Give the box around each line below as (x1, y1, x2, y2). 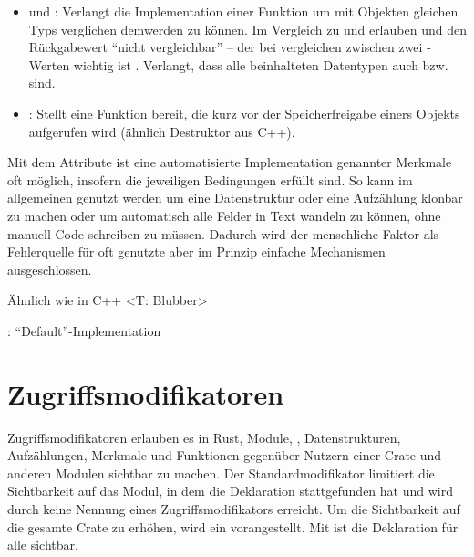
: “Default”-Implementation (7, 321, 161, 340)
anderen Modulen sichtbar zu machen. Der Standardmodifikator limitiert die (7, 463, 435, 482)
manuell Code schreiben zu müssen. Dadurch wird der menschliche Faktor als (7, 224, 439, 243)
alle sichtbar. (7, 535, 78, 554)
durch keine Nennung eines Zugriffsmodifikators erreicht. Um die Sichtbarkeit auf (7, 499, 460, 518)
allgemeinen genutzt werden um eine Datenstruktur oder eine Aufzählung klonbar (7, 188, 463, 207)
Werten (28, 55, 70, 74)
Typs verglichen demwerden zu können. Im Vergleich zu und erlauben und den (28, 19, 467, 38)
